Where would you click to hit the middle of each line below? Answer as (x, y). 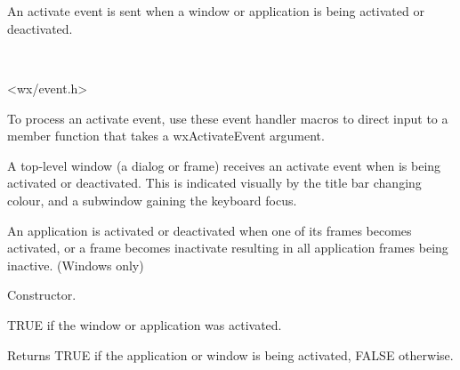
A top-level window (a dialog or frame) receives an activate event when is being (224, 165)
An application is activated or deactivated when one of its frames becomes (210, 230)
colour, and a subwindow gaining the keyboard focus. (152, 200)
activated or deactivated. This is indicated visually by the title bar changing (214, 183)
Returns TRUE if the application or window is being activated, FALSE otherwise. (230, 354)
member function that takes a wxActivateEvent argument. (166, 136)
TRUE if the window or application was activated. (145, 324)
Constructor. (42, 295)
